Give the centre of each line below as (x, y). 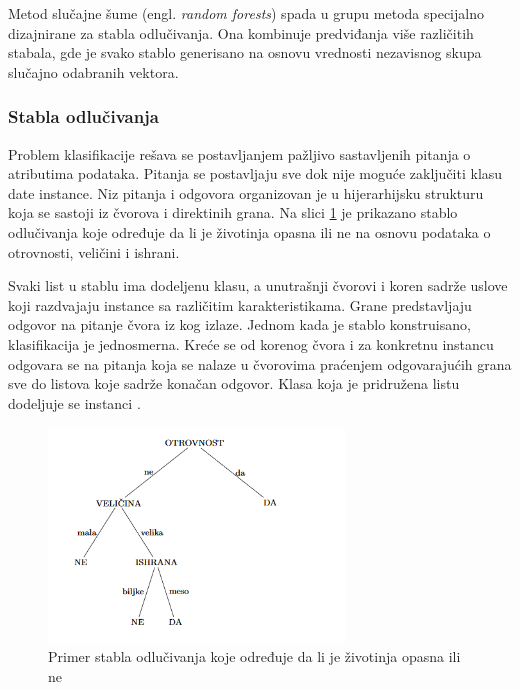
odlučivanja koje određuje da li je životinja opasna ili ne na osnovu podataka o (249, 231)
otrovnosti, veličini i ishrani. (94, 251)
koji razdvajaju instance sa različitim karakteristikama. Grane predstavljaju (240, 304)
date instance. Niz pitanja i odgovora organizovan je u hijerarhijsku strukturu (246, 192)
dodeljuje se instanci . (74, 402)
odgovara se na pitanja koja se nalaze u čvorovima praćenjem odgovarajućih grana (260, 363)
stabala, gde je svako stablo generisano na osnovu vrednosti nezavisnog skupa (245, 52)
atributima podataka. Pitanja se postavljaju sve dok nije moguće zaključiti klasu (255, 173)
